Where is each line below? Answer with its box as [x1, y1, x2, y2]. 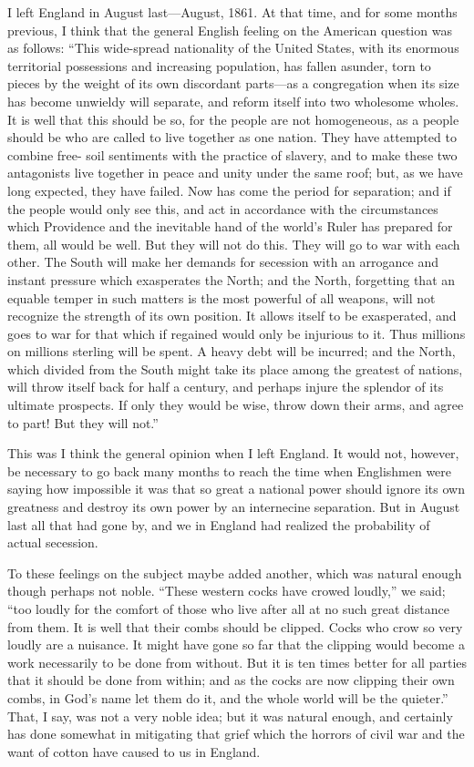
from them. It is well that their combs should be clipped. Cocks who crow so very [7, 617, 463, 636]
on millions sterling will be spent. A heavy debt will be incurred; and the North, [7, 342, 456, 361]
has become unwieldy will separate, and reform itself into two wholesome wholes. [7, 91, 459, 110]
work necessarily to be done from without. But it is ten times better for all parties [7, 652, 468, 671]
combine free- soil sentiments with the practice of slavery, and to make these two [7, 145, 458, 164]
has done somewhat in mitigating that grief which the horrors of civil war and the [7, 724, 465, 743]
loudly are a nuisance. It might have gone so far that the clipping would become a [7, 635, 465, 654]
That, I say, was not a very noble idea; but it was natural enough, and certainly [7, 706, 453, 725]
